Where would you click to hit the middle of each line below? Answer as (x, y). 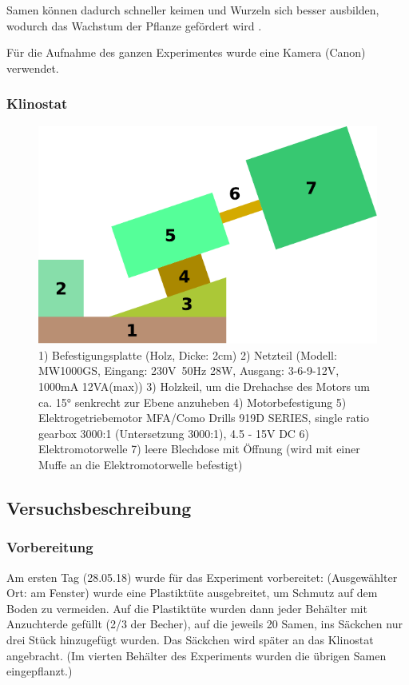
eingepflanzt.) (40, 671)
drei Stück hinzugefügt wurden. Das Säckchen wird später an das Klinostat (190, 639)
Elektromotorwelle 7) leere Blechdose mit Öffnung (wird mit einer (199, 449)
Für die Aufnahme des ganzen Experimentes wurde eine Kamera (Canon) (186, 52)
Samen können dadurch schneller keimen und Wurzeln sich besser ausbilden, (193, 10)
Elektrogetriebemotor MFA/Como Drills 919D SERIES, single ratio (204, 418)
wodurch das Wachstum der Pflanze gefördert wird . (134, 25)
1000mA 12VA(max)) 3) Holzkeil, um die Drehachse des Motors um (204, 386)
